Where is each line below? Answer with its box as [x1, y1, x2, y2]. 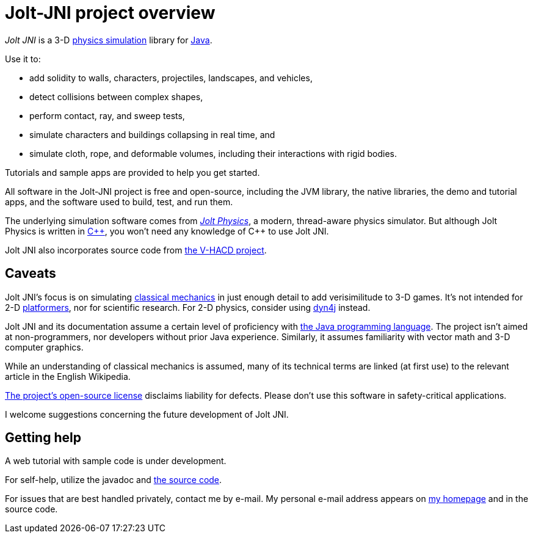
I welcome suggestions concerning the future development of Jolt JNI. [5, 409, 289, 420]
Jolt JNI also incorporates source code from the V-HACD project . [5, 244, 267, 255]
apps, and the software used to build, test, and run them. [5, 196, 233, 207]
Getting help [5, 430, 81, 446]
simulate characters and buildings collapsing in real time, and [29, 129, 275, 140]
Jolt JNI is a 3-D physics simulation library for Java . [5, 34, 212, 45]
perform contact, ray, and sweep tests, [29, 110, 185, 121]
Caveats [5, 266, 56, 282]
